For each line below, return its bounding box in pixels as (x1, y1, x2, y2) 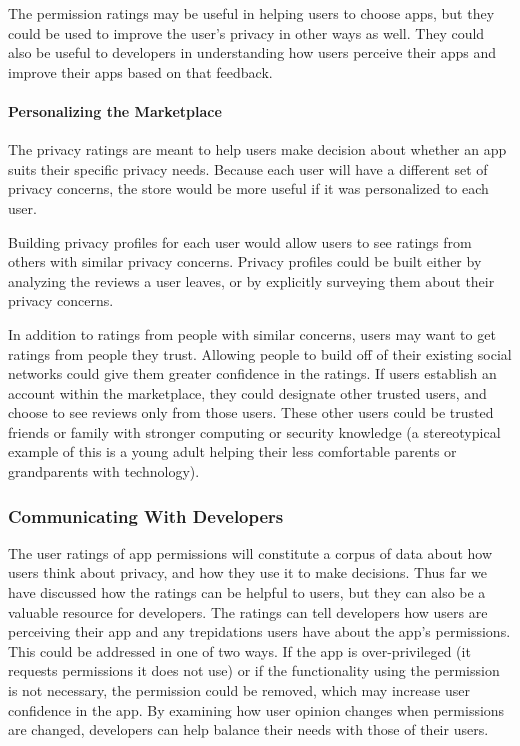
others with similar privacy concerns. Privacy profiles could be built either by (8, 251, 482, 272)
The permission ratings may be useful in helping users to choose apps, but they (8, 3, 495, 23)
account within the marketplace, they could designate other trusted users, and (8, 382, 487, 403)
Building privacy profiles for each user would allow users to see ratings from (8, 231, 472, 252)
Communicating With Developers (8, 503, 284, 528)
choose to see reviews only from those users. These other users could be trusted (8, 402, 494, 423)
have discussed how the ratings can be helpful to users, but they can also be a (8, 582, 486, 603)
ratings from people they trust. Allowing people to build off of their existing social (8, 343, 512, 364)
